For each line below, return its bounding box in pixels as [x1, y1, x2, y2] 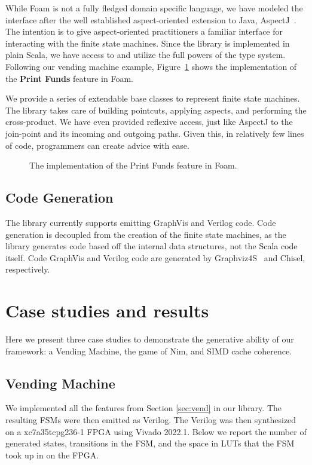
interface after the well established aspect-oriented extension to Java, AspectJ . [5, 13, 296, 26]
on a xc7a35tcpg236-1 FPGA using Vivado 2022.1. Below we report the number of [5, 425, 307, 438]
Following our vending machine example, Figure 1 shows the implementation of [5, 60, 297, 72]
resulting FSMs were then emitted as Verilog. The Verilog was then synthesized [5, 414, 296, 426]
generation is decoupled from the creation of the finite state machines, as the [5, 228, 286, 240]
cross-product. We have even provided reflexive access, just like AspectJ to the [5, 115, 293, 128]
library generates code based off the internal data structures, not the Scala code [5, 240, 298, 252]
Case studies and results [5, 298, 209, 323]
